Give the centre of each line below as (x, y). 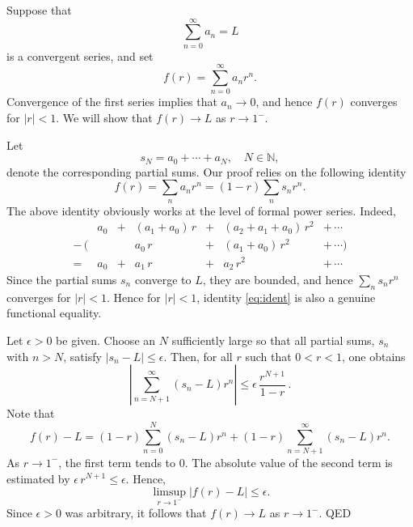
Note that (31, 413)
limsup (170, 493)
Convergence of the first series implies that (112, 102)
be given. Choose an (106, 340)
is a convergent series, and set (80, 55)
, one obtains (373, 356)
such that (268, 356)
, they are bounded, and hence (278, 280)
